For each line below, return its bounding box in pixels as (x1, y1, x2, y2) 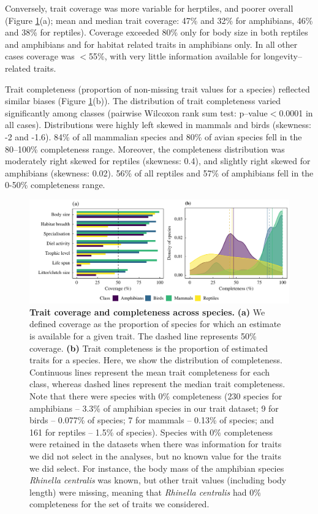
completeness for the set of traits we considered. (29, 497, 210, 510)
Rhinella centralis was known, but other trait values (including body (29, 474, 287, 486)
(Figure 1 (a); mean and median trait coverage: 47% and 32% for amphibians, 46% (5, 13, 313, 26)
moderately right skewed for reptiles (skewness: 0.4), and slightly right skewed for (5, 154, 311, 167)
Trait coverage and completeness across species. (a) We (29, 305, 265, 318)
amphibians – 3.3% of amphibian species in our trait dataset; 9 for (29, 401, 279, 414)
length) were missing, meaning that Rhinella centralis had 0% (29, 485, 261, 498)
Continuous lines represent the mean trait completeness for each (29, 365, 270, 378)
